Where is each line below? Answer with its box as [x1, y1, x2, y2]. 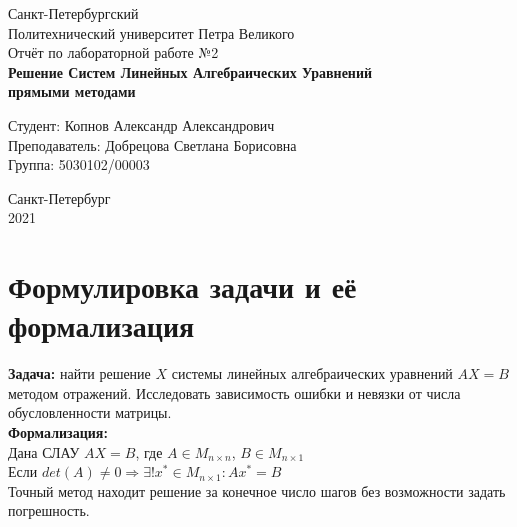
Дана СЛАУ [8, 441, 80, 462]
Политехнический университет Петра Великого [8, 22, 295, 43]
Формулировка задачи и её [8, 266, 357, 307]
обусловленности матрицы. [8, 402, 172, 423]
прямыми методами [8, 81, 136, 102]
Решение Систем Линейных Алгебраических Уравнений [8, 61, 373, 82]
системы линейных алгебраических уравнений [171, 363, 453, 384]
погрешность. [8, 500, 90, 521]
